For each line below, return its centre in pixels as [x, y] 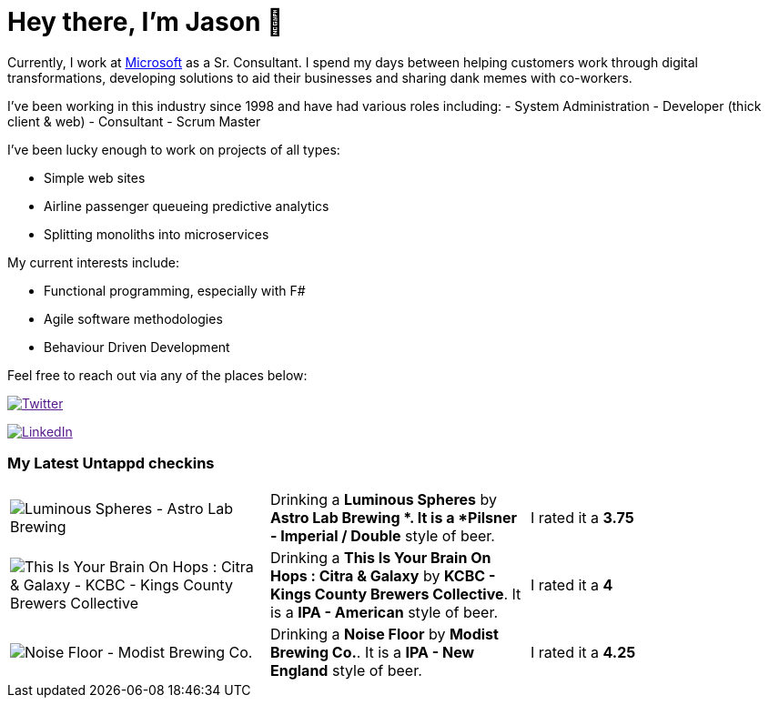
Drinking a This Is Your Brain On [380, 557]
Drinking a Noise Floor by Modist [384, 634]
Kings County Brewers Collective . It [395, 594]
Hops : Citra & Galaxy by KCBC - [383, 575]
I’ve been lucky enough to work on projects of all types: [174, 149]
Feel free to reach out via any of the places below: [157, 375]
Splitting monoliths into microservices [157, 234]
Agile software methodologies [133, 318]
